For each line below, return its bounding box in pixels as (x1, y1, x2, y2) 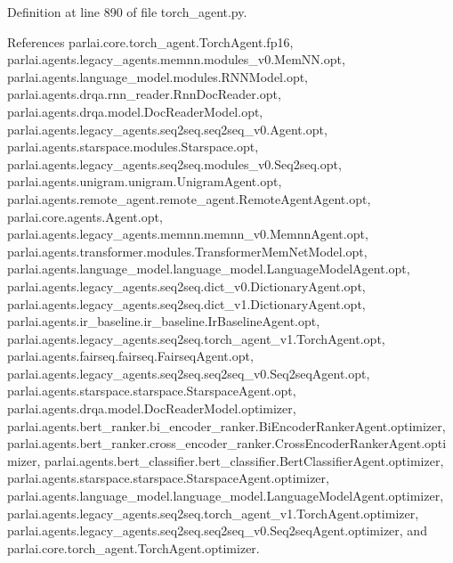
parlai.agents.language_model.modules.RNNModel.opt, (7, 67, 309, 86)
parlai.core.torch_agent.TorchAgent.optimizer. (7, 538, 260, 557)
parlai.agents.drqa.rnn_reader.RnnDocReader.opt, (7, 85, 281, 103)
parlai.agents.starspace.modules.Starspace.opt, (7, 137, 259, 156)
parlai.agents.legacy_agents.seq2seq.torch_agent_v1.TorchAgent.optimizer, (7, 503, 419, 522)
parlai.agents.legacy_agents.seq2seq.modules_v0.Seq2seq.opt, (7, 154, 342, 173)
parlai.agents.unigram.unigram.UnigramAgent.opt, (7, 172, 282, 191)
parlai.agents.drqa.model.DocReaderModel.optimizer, (7, 399, 296, 418)
